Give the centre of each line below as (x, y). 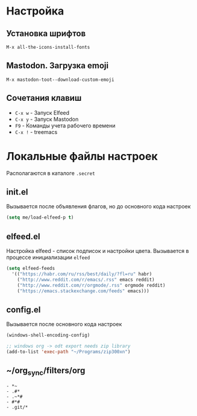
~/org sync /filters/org (46, 371)
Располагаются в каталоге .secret (51, 173)
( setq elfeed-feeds (31, 269)
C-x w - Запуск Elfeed (42, 112)
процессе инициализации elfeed (48, 257)
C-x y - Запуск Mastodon (47, 119)
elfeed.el (23, 236)
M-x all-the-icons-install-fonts (48, 47)
